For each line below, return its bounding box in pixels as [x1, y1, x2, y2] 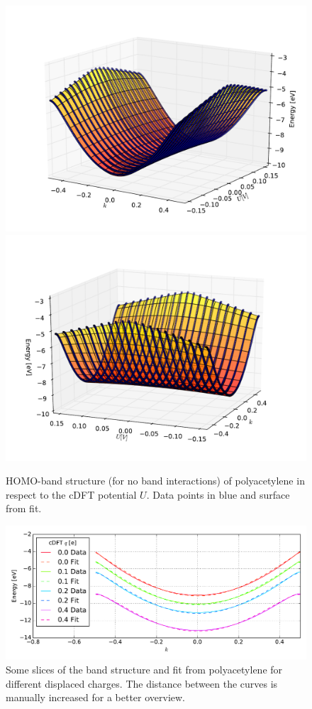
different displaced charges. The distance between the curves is [6, 676, 278, 691]
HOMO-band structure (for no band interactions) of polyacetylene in [6, 473, 305, 488]
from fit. [6, 501, 42, 516]
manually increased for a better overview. [6, 690, 186, 705]
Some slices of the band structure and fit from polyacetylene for [6, 661, 283, 676]
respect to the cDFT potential [6, 487, 137, 502]
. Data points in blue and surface [146, 487, 290, 502]
